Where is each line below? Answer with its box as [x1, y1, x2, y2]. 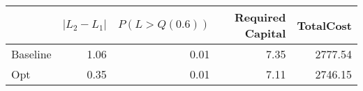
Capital [244, 25, 286, 41]
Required [234, 9, 286, 25]
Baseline [11, 46, 52, 62]
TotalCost [297, 17, 352, 33]
